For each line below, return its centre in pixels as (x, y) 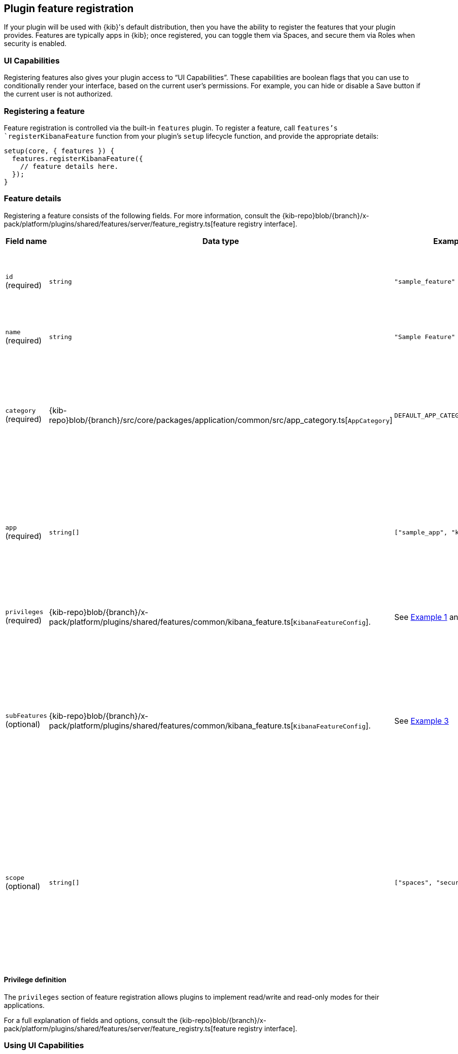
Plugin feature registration (69, 8)
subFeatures (26, 716)
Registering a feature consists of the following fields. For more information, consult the (142, 215)
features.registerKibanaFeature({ (77, 158)
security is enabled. (35, 44)
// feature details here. (69, 166)
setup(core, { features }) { (59, 151)
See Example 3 (421, 721)
